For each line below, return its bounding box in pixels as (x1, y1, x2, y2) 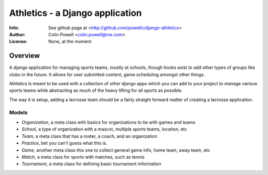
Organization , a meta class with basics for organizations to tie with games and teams (21, 119, 196, 125)
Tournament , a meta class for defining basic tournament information (21, 161, 161, 167)
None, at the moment (48, 39, 92, 45)
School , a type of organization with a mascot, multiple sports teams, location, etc (21, 126, 187, 132)
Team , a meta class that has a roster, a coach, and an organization (21, 133, 157, 139)
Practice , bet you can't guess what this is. (21, 140, 108, 146)
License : (9, 39, 27, 45)
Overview (9, 52, 40, 60)
